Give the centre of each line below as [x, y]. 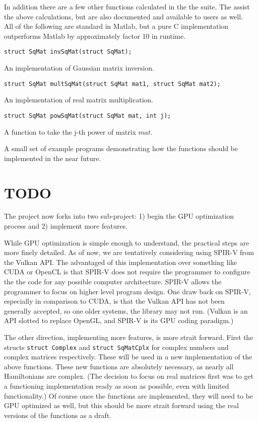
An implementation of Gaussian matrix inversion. [79, 68]
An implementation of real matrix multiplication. [79, 100]
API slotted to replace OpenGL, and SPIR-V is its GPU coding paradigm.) [119, 320]
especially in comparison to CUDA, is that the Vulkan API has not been [114, 301]
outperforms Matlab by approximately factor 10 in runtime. [95, 36]
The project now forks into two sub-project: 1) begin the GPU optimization [119, 216]
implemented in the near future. [53, 158]
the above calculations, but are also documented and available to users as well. [124, 16]
